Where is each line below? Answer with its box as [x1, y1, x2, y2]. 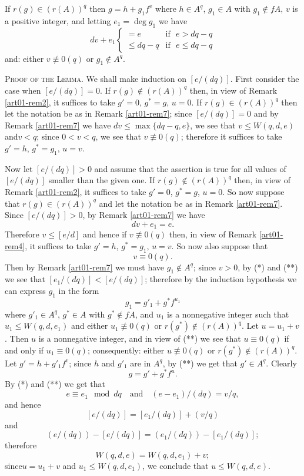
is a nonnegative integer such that [167, 308, 289, 320]
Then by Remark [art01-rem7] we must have [5, 260, 165, 273]
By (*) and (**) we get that [5, 378, 105, 390]
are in [130, 356, 151, 369]
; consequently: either [87, 343, 165, 356]
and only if [5, 343, 44, 356]
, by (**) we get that [162, 356, 238, 369]
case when [5, 84, 41, 96]
